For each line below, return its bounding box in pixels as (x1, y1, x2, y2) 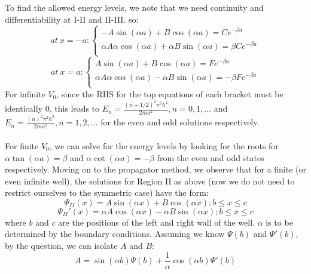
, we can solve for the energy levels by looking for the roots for (49, 139, 279, 152)
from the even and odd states (157, 151, 264, 164)
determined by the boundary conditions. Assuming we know (5, 227, 225, 240)
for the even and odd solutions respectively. (100, 116, 260, 128)
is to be (266, 215, 293, 228)
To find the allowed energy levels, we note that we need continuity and (5, 1, 264, 13)
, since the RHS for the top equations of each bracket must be (56, 87, 283, 100)
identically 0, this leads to (5, 102, 100, 115)
